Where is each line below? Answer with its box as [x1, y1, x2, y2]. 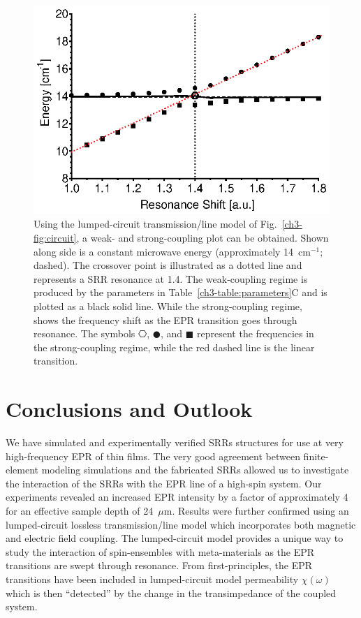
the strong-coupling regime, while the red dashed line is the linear [34, 339, 315, 354]
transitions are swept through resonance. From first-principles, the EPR [6, 558, 313, 573]
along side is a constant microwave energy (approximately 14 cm [34, 244, 311, 258]
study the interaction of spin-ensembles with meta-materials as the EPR [6, 544, 315, 559]
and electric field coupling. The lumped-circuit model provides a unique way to [6, 531, 344, 545]
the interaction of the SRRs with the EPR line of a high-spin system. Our [6, 476, 322, 490]
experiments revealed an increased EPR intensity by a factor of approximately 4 [6, 490, 348, 504]
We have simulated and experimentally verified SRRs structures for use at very [6, 435, 344, 450]
